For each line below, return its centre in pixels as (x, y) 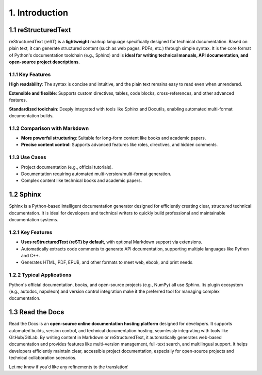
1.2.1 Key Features (31, 232)
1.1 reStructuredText (40, 30)
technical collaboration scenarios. (43, 358)
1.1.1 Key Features (30, 74)
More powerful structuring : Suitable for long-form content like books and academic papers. (114, 138)
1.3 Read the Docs (37, 312)
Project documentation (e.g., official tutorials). (67, 167)
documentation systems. (33, 220)
